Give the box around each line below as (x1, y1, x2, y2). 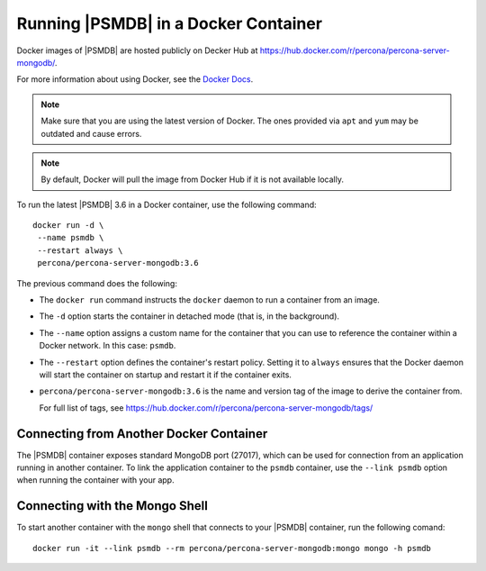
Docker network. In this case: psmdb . (39, 340, 176, 351)
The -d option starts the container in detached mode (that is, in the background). (39, 311, 340, 322)
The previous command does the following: (16, 277, 177, 288)
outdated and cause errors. (40, 128, 142, 139)
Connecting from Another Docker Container (16, 426, 268, 441)
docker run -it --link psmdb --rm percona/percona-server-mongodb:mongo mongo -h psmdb (32, 543, 432, 553)
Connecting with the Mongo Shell (16, 498, 209, 513)
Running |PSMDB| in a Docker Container (16, 14, 323, 33)
